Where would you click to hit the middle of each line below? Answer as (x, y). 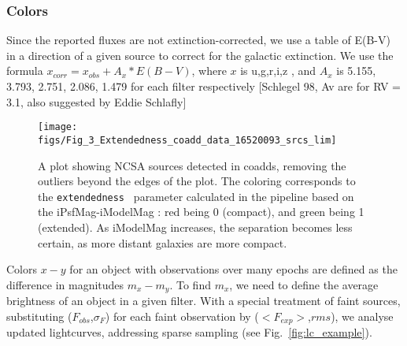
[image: (58, 127)
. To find (190, 284)
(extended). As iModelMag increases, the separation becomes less (195, 227)
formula (25, 71)
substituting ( (39, 316)
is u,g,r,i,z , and (278, 71)
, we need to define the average (304, 284)
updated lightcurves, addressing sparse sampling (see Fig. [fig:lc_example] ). (189, 332)
